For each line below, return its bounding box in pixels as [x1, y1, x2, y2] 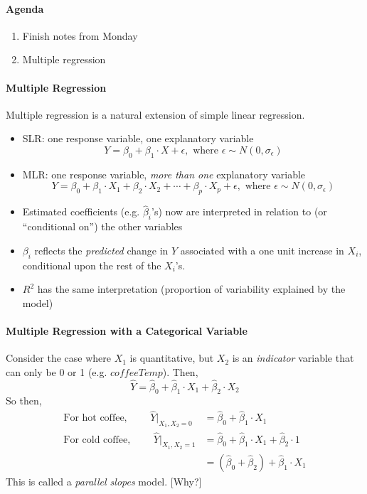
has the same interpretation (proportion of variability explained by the [37, 281, 346, 296]
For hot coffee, [63, 413, 127, 424]
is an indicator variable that [232, 350, 354, 365]
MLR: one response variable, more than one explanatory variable [22, 166, 306, 181]
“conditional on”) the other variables [22, 219, 183, 234]
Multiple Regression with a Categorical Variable [6, 323, 248, 338]
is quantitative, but [129, 350, 214, 365]
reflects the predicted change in [34, 242, 169, 257]
